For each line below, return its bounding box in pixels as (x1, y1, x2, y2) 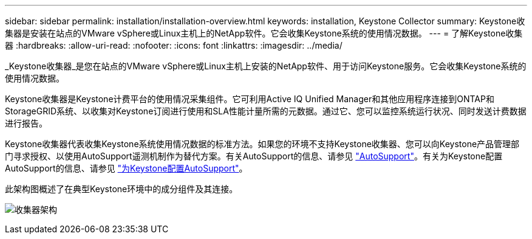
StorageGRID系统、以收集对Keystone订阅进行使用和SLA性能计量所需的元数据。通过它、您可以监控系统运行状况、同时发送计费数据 (5, 106, 527, 116)
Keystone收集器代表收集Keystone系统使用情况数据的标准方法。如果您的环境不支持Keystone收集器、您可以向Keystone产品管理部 (5, 139, 520, 149)
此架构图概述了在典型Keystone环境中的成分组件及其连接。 (5, 184, 238, 194)
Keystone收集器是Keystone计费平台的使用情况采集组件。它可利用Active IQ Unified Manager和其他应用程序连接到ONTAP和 (5, 94, 494, 104)
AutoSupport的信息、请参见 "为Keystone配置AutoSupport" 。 (5, 163, 248, 173)
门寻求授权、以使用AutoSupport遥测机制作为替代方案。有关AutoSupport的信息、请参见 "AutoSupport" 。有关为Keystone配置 (5, 151, 503, 161)
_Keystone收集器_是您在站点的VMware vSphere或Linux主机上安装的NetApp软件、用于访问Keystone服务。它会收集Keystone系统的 (5, 61, 527, 71)
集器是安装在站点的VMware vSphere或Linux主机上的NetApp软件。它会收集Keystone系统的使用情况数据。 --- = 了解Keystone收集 (5, 28, 523, 38)
